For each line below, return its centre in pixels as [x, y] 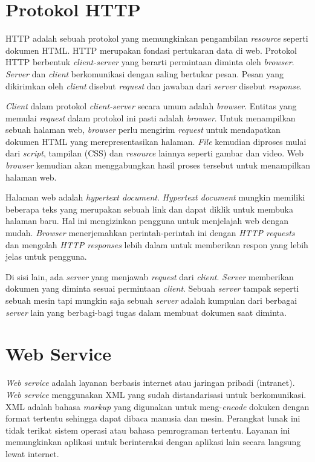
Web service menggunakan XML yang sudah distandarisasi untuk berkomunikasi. [156, 394]
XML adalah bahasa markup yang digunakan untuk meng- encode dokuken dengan [157, 406]
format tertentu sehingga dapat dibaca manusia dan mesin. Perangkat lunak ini [153, 418]
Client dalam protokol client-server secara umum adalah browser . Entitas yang [151, 106]
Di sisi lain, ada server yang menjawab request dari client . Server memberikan [150, 276]
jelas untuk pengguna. [46, 256]
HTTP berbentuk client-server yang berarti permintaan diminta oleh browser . [150, 62]
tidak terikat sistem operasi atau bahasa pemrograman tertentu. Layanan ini [148, 430]
